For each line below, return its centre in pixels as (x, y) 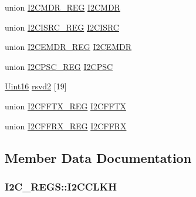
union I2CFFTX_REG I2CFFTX (66, 106)
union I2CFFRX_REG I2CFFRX (66, 126)
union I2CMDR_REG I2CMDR (62, 7)
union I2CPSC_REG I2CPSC (59, 66)
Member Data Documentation (98, 157)
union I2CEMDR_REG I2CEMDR (68, 47)
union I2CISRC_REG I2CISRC (62, 27)
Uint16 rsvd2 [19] (36, 86)
